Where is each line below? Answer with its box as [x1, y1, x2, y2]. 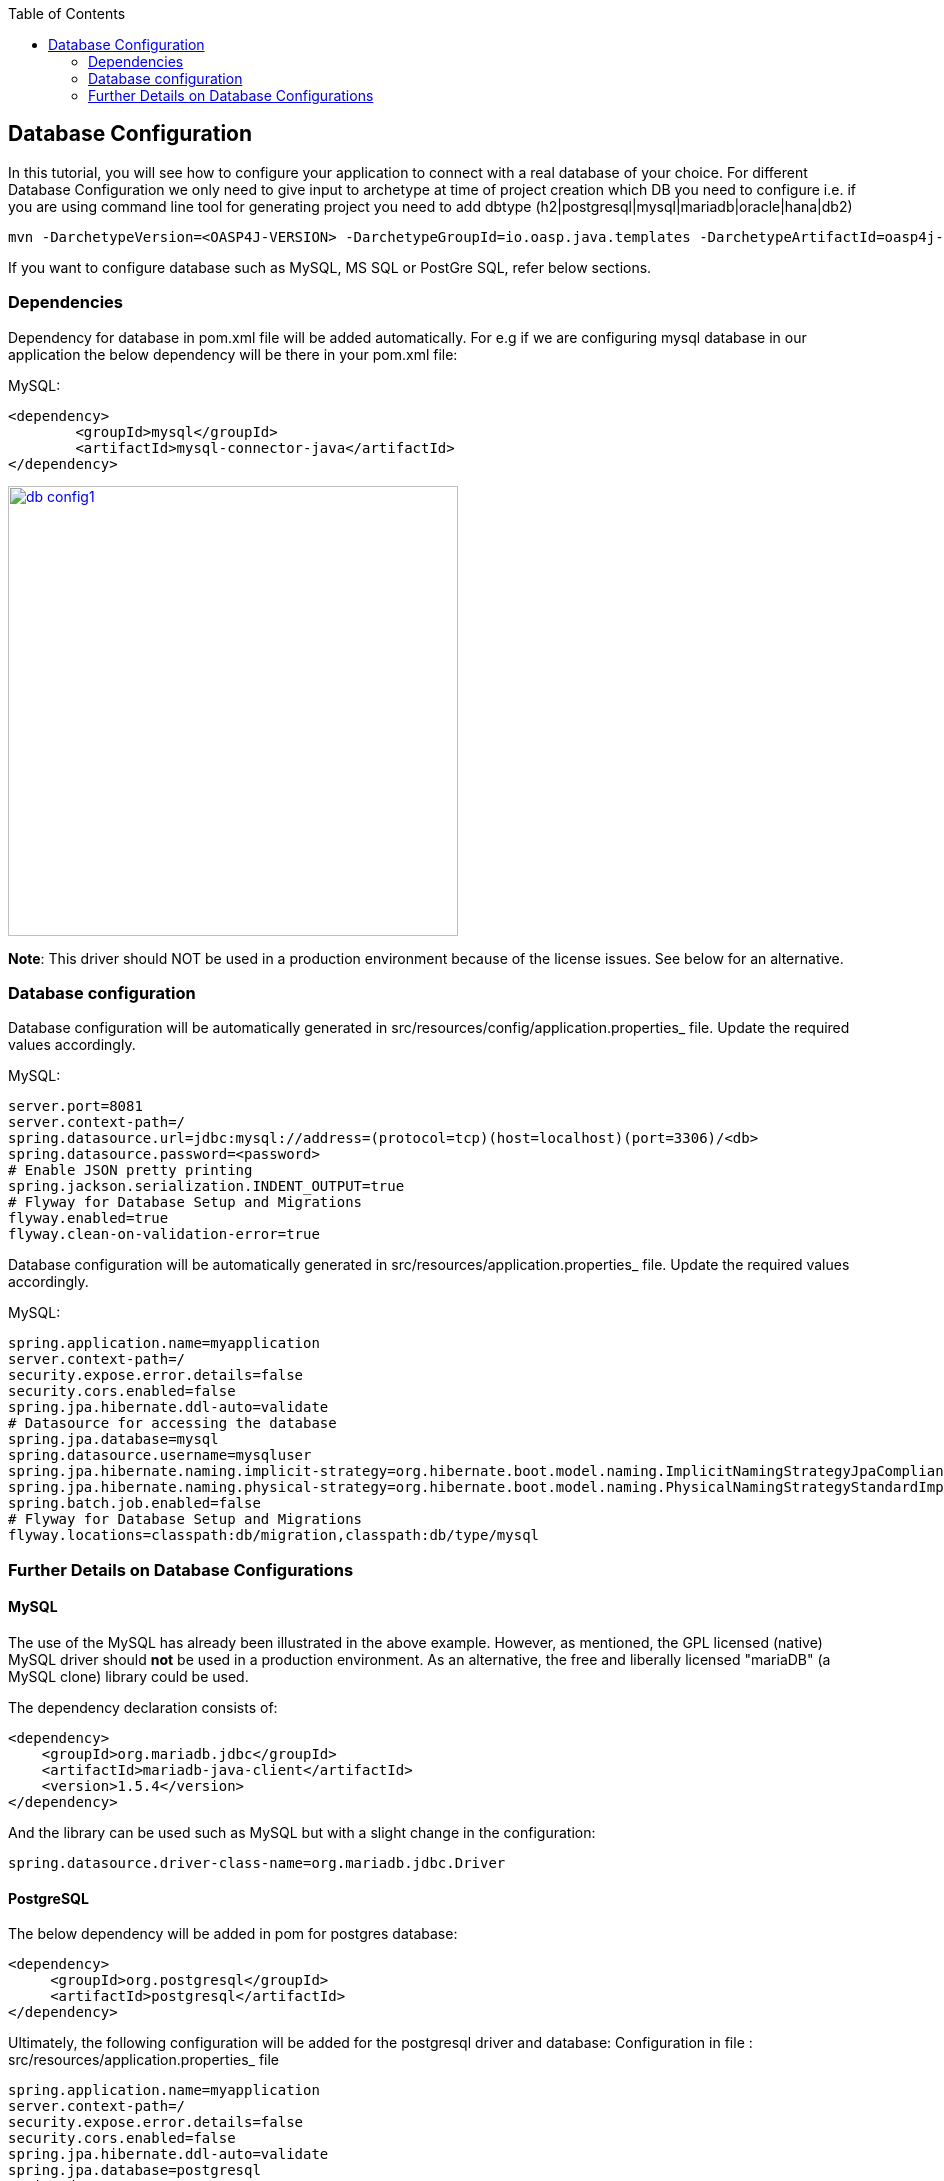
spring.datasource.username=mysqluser [8, 1447, 312, 1464]
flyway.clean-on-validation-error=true [8, 1226, 320, 1243]
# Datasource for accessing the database [8, 1415, 337, 1432]
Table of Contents [8, 5, 126, 22]
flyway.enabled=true [8, 1210, 169, 1227]
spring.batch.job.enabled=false [8, 1495, 261, 1512]
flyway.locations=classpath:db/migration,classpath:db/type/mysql [8, 1527, 540, 1544]
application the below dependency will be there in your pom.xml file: [8, 345, 458, 363]
